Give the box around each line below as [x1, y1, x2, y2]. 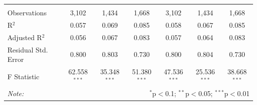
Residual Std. [7, 44, 48, 54]
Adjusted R [7, 32, 42, 42]
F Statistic [7, 71, 40, 81]
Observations [7, 7, 47, 17]
